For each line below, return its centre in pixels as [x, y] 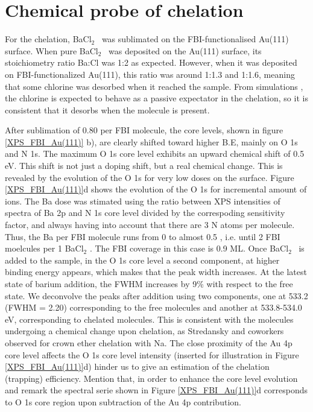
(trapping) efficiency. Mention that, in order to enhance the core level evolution [151, 378]
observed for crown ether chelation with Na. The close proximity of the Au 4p [149, 342]
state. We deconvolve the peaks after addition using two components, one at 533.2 [156, 295]
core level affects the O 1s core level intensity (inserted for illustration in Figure [152, 354]
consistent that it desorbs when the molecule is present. [107, 109]
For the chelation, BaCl [48, 39]
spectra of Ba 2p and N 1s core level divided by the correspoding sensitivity [145, 213]
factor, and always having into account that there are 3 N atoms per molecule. [150, 225]
